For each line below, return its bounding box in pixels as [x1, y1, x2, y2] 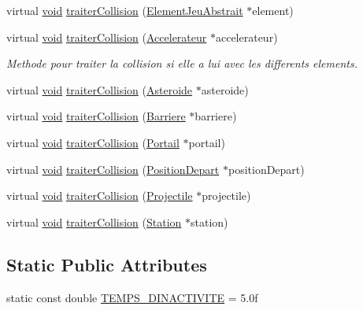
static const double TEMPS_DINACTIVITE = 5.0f [6, 289, 258, 305]
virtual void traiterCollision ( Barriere [6, 108, 186, 124]
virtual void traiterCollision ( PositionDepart [6, 161, 220, 177]
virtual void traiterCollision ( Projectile [6, 187, 193, 204]
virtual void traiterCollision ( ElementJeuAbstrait [6, 2, 243, 18]
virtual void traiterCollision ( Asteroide [6, 81, 193, 98]
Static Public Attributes [6, 252, 207, 276]
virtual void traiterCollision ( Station [6, 213, 182, 230]
